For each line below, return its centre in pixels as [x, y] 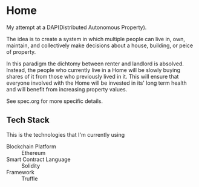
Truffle [30, 179]
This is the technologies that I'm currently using [66, 134]
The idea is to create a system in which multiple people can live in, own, [96, 39]
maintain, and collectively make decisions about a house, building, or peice [100, 45]
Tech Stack [28, 120]
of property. [21, 51]
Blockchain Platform [31, 146]
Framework [20, 172]
